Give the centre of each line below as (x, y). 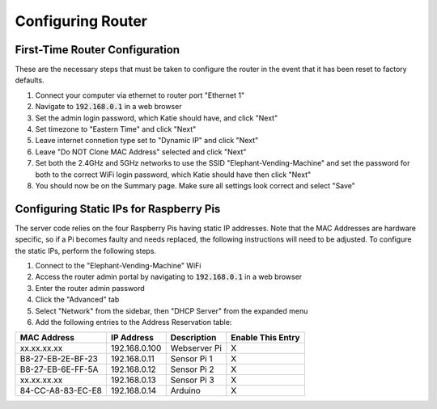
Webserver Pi (196, 348)
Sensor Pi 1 (191, 359)
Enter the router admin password (90, 288)
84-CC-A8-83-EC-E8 (61, 390)
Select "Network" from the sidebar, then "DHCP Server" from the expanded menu (172, 310)
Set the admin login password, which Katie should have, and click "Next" (157, 118)
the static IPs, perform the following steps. (86, 251)
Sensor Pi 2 (192, 369)
